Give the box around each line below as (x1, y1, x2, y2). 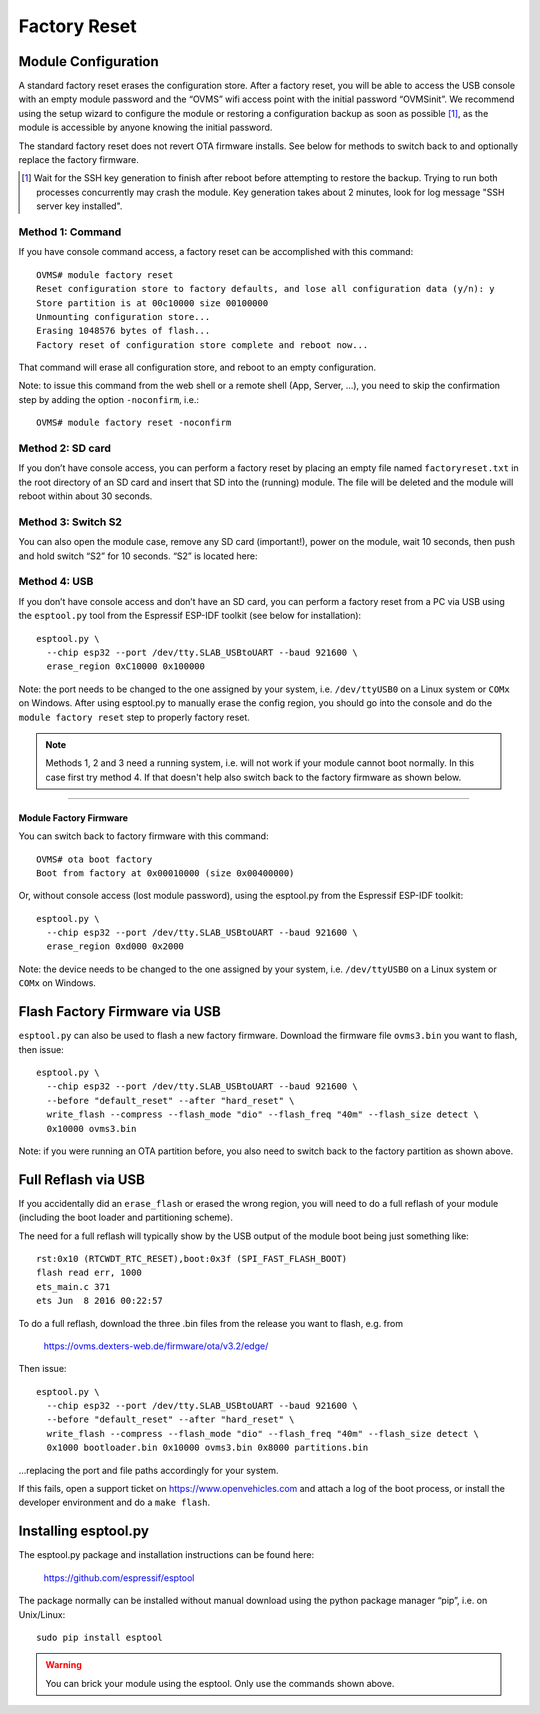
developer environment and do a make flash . (18, 1496, 211, 1509)
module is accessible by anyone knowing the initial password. (18, 121, 273, 134)
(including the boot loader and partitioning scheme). (18, 1211, 234, 1224)
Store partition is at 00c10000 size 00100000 (36, 297, 269, 309)
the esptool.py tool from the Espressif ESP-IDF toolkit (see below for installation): (18, 610, 362, 622)
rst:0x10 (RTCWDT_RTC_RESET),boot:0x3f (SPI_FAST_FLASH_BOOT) (36, 1253, 348, 1264)
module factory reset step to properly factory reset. (18, 711, 250, 723)
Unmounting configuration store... (36, 311, 211, 322)
